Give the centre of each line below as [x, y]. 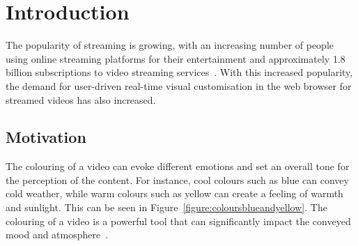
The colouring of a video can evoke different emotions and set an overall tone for [178, 166]
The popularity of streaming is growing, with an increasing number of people [170, 45]
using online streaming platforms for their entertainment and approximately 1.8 [176, 58]
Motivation [46, 137]
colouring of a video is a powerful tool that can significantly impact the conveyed [178, 221]
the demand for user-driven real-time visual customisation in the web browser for [179, 85]
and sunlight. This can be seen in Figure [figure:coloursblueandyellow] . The [166, 207]
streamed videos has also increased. [81, 99]
